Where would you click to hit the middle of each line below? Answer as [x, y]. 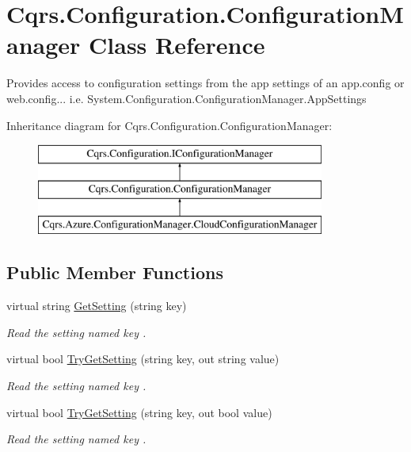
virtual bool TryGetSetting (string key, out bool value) [139, 412]
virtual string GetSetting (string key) [97, 306]
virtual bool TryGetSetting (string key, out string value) [143, 359]
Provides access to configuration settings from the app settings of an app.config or [205, 83]
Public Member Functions [115, 272]
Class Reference [177, 45]
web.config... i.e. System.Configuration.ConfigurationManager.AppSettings [186, 98]
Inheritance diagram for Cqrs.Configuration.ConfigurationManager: [169, 125]
